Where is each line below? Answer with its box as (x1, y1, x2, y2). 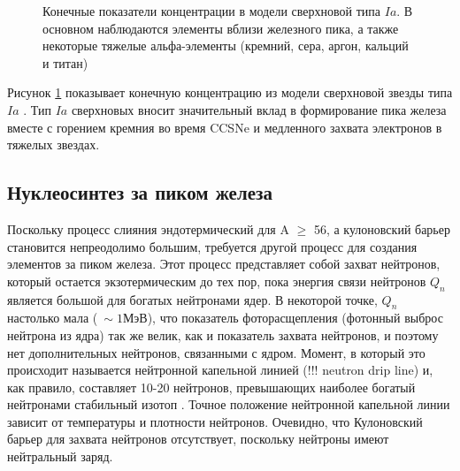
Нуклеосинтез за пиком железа (7, 179, 272, 206)
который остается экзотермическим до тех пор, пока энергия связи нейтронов (7, 271, 426, 290)
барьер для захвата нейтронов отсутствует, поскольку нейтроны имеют (7, 429, 389, 448)
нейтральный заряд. (7, 447, 113, 466)
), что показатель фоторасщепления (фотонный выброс (147, 308, 443, 327)
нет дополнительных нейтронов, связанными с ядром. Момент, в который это (7, 343, 425, 361)
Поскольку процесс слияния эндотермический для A (7, 219, 289, 238)
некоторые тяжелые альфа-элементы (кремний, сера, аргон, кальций (42, 36, 409, 55)
